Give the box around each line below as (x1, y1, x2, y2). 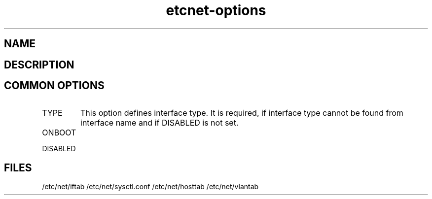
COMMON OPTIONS (4, 79, 105, 92)
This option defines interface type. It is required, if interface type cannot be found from (80, 108, 403, 118)
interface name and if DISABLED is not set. (80, 118, 239, 128)
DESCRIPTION (4, 58, 74, 71)
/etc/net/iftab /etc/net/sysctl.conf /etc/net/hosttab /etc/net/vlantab (42, 182, 259, 191)
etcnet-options (166, 2, 266, 19)
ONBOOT (42, 128, 76, 138)
